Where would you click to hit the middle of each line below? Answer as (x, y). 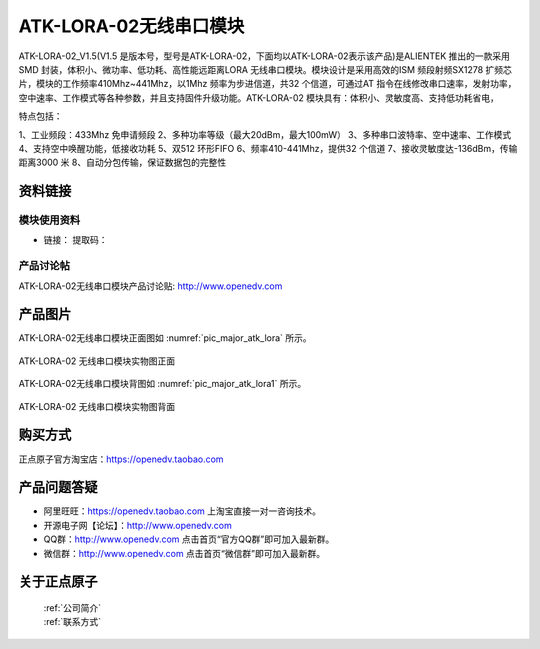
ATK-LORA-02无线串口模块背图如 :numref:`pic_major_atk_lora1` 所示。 (162, 384)
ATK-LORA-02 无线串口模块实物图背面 (97, 406)
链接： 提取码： (75, 240)
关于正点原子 (58, 581)
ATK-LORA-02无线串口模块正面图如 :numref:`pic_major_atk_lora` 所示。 (165, 338)
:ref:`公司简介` (72, 608)
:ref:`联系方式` (72, 622)
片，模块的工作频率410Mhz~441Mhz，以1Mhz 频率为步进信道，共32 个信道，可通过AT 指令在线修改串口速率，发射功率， (267, 84)
